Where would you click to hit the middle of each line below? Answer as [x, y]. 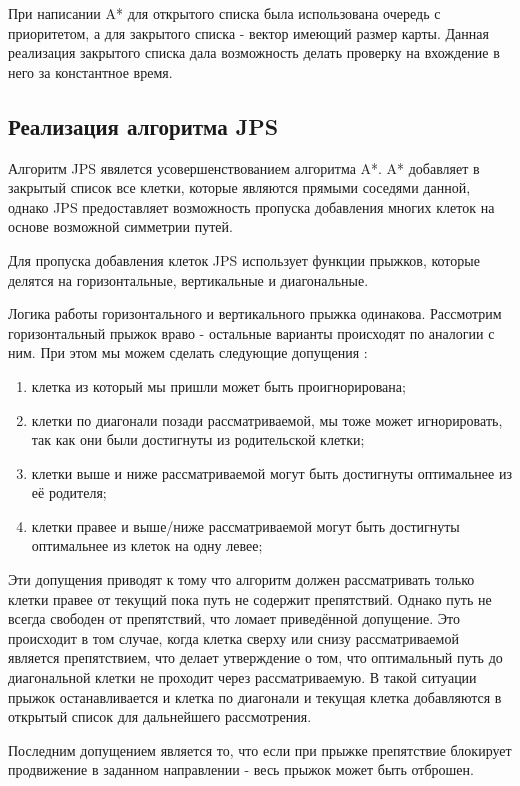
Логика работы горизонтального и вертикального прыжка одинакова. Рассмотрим [255, 313]
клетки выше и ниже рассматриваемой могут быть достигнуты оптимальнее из [271, 472]
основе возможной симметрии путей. [120, 226]
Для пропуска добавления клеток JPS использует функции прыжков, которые [244, 259]
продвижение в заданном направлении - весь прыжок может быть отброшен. [241, 769]
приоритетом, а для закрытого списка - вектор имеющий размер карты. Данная [248, 32]
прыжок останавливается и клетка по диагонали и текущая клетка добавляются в [255, 696]
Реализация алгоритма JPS [143, 125]
